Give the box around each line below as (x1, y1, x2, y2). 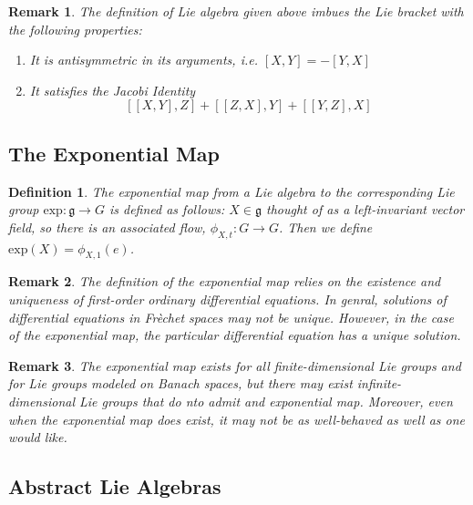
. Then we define (278, 217, 373, 236)
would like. (8, 428, 67, 447)
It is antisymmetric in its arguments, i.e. (29, 50, 258, 69)
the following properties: (8, 19, 142, 38)
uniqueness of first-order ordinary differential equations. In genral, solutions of (8, 289, 447, 308)
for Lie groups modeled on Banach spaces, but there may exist (8, 374, 353, 393)
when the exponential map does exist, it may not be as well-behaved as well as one (8, 409, 466, 428)
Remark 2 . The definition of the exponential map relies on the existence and (8, 272, 441, 291)
